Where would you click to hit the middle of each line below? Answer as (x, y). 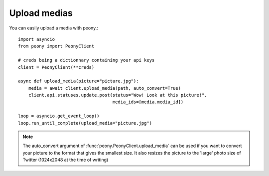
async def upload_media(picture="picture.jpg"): (78, 81)
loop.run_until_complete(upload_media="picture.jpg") (85, 123)
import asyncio (37, 39)
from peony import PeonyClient (56, 46)
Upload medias (41, 13)
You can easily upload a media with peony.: (54, 28)
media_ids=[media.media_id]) (148, 102)
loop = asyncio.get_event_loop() (59, 116)
